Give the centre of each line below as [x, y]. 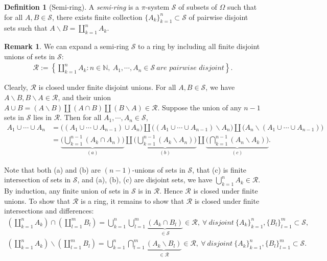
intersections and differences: [49, 211]
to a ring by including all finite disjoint [199, 46]
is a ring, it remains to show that [133, 200]
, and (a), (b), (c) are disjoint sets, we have [145, 180]
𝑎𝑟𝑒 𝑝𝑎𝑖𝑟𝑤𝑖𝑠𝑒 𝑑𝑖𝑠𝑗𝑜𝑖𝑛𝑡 [190, 68]
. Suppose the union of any [200, 107]
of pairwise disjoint [218, 17]
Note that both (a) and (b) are [53, 169]
